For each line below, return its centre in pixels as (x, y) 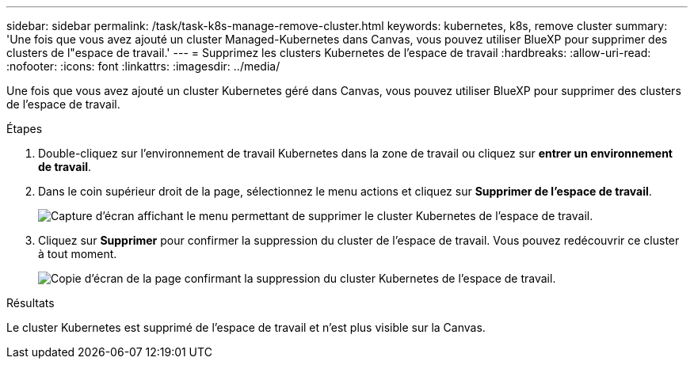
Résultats (31, 303)
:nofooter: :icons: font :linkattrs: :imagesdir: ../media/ (143, 66)
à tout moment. (78, 254)
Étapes (25, 129)
